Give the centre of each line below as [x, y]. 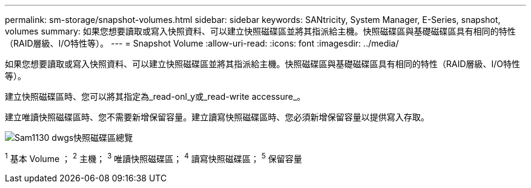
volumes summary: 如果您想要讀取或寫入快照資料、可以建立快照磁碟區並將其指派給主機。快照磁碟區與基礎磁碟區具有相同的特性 [260, 31]
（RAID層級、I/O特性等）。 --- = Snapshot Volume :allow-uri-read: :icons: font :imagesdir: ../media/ [202, 43]
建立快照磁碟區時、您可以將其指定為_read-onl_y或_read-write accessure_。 [155, 96]
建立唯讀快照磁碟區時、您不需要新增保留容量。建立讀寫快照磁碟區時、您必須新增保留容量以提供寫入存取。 [217, 117]
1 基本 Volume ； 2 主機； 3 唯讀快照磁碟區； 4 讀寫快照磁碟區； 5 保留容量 [154, 158]
